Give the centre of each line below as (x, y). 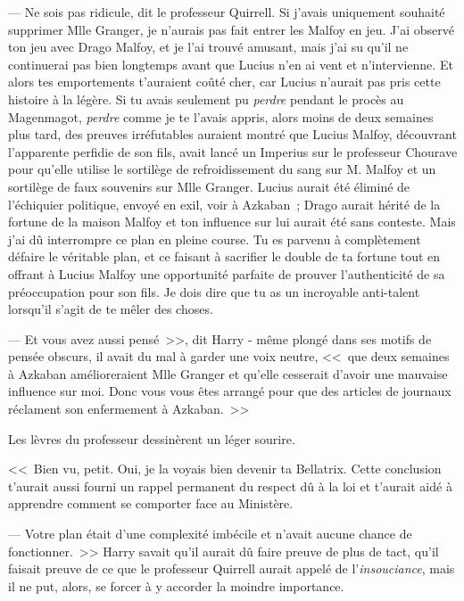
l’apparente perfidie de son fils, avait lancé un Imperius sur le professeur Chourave (233, 151)
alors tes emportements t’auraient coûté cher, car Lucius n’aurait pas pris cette (224, 82)
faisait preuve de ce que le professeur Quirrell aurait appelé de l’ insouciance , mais (232, 568)
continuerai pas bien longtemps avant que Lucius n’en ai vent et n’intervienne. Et (231, 64)
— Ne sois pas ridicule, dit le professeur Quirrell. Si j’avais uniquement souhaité (227, 12)
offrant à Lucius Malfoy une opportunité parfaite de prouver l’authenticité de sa (227, 273)
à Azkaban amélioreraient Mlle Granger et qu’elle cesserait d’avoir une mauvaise (228, 373)
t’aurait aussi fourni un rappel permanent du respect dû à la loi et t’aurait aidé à (230, 486)
